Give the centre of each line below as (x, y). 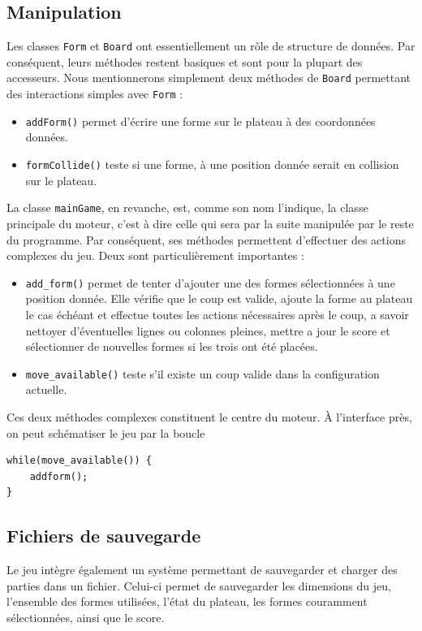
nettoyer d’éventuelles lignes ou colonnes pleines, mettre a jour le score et (208, 330)
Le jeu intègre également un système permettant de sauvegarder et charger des (202, 570)
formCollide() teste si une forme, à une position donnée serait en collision (212, 164)
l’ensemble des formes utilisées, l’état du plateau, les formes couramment (187, 601)
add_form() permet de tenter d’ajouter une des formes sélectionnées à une (210, 282)
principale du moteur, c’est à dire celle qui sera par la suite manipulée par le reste (210, 223)
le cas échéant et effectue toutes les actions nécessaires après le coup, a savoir (217, 314)
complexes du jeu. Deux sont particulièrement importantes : (155, 255)
